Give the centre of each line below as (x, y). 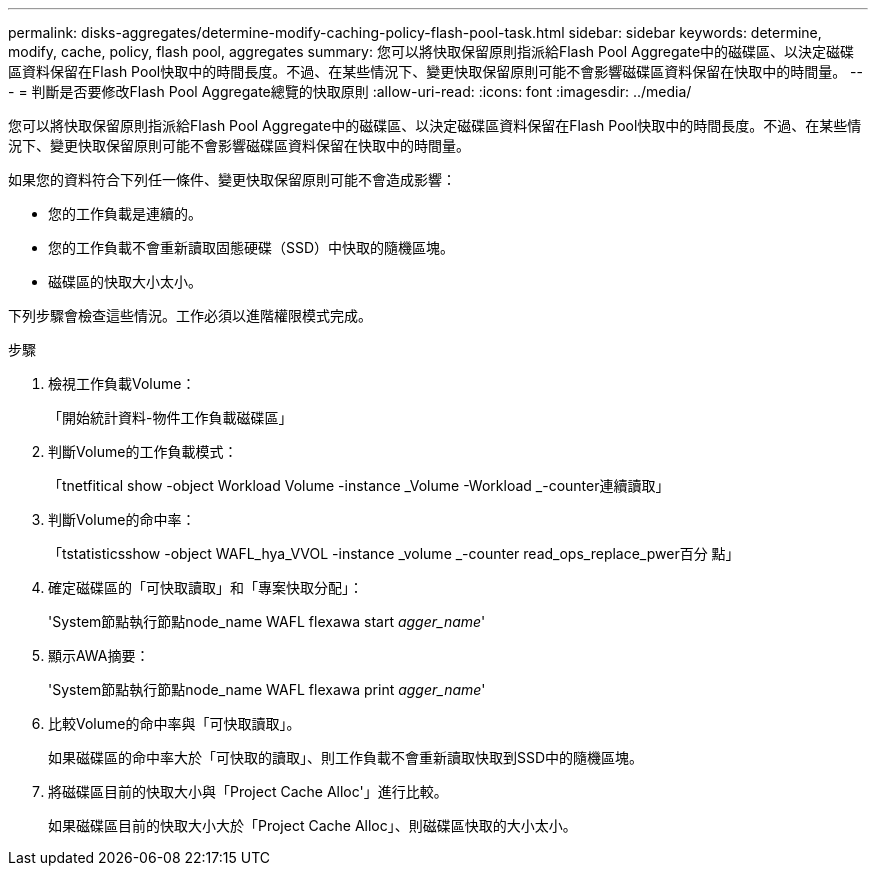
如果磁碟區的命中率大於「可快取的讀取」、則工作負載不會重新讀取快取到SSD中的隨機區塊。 (346, 757)
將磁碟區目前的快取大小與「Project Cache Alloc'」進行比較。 (248, 791)
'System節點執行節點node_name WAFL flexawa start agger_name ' (267, 621)
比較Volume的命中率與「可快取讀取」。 (174, 723)
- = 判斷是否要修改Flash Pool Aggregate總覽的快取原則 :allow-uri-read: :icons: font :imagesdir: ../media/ (350, 91)
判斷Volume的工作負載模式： (143, 451)
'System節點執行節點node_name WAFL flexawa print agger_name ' (267, 689)
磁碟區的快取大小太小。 (125, 281)
